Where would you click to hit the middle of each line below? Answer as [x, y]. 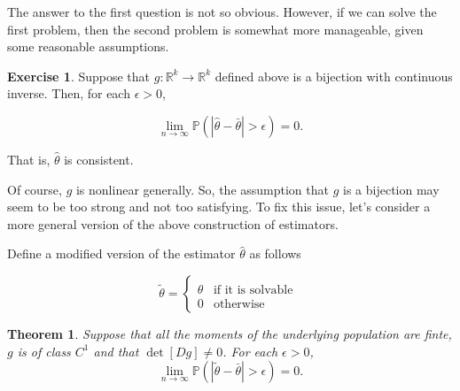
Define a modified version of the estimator [121, 253]
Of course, [35, 189]
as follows [275, 253]
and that [116, 351]
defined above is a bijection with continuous [334, 76]
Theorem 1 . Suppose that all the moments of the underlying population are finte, [230, 333]
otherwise [239, 304]
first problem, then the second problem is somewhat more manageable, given [215, 29]
